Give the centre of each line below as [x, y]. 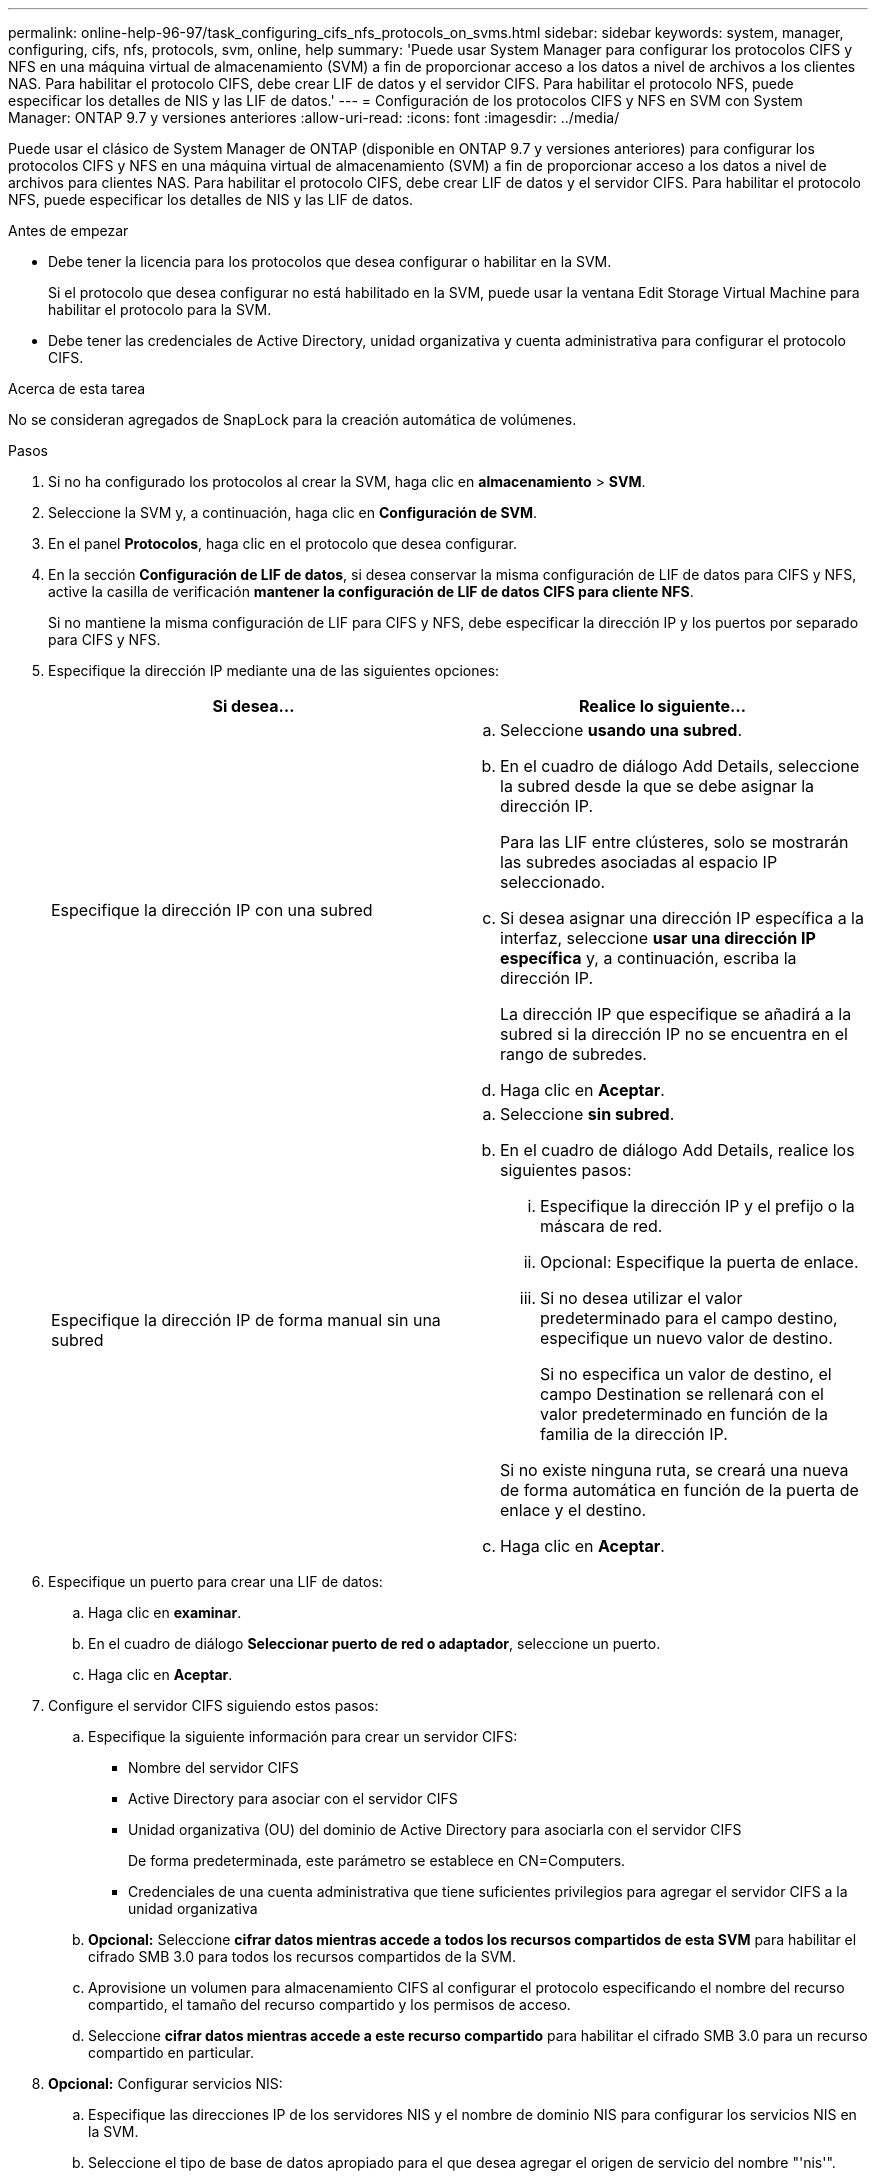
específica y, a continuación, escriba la [648, 958]
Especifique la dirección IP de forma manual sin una [246, 1320]
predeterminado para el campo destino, [689, 1318]
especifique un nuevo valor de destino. [686, 1338]
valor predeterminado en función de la [684, 1414]
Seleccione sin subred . [587, 1114]
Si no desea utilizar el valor [641, 1298]
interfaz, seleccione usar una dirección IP [658, 938]
